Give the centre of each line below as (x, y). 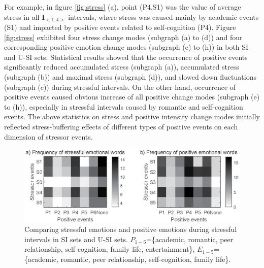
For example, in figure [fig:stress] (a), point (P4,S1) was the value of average (123, 7)
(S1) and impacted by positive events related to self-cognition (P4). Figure (120, 27)
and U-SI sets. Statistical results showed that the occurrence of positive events (126, 57)
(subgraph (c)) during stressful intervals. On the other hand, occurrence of (120, 87)
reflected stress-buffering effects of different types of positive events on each (121, 126)
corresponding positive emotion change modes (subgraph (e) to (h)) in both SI (126, 47)
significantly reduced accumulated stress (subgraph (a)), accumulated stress (122, 67)
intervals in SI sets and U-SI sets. (76, 239)
